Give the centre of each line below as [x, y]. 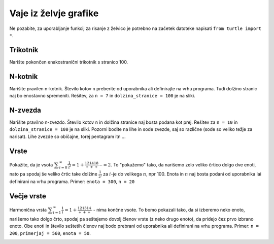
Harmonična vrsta [28, 210]
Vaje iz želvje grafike [54, 13]
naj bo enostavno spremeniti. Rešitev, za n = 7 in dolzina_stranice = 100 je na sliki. [102, 96]
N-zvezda [25, 110]
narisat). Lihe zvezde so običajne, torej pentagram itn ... [67, 136]
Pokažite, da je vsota [31, 164]
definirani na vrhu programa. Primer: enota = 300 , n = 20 [72, 182]
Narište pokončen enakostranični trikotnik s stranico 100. [69, 62]
